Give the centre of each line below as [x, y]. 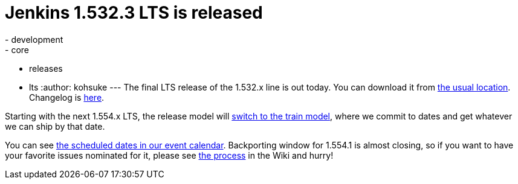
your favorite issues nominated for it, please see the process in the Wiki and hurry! [169, 155]
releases [46, 68]
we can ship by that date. [55, 126]
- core [17, 49]
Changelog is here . [67, 97]
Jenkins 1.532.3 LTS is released [134, 13]
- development [34, 39]
